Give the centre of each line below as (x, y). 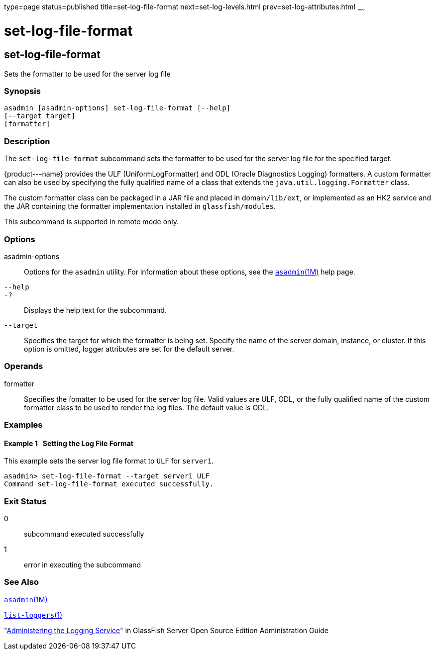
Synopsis (22, 91)
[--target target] (40, 116)
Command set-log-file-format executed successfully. (109, 484)
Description (27, 141)
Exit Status (25, 501)
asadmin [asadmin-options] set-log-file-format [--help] (117, 108)
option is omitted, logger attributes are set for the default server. (129, 349)
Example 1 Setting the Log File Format (69, 443)
